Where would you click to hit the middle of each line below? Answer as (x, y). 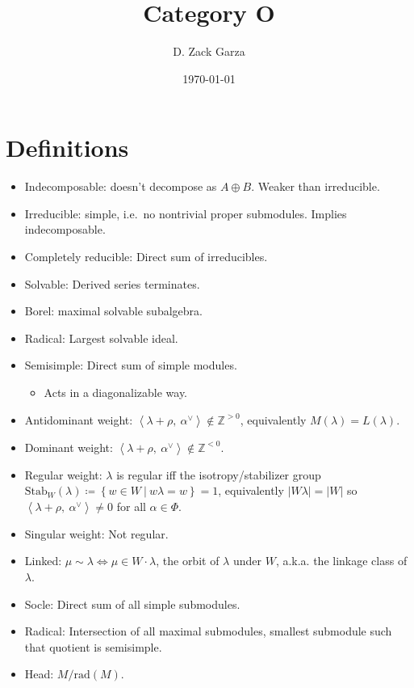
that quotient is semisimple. (93, 646)
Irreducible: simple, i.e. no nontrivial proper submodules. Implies (186, 213)
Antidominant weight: (79, 419)
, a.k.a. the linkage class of (341, 561)
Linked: (43, 561)
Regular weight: (63, 474)
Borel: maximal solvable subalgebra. (113, 311)
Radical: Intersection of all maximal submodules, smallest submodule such (208, 631)
